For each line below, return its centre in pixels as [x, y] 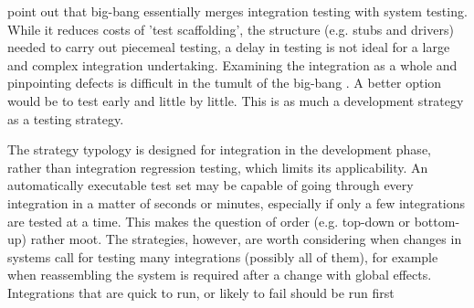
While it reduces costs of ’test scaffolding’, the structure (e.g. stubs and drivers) [231, 29]
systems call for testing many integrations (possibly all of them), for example [223, 256]
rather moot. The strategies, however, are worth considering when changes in [246, 239]
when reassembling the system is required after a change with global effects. [220, 275]
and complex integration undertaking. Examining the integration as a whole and [232, 64]
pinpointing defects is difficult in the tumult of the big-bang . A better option [225, 83]
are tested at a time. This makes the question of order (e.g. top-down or [209, 221]
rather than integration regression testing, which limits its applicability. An [218, 167]
